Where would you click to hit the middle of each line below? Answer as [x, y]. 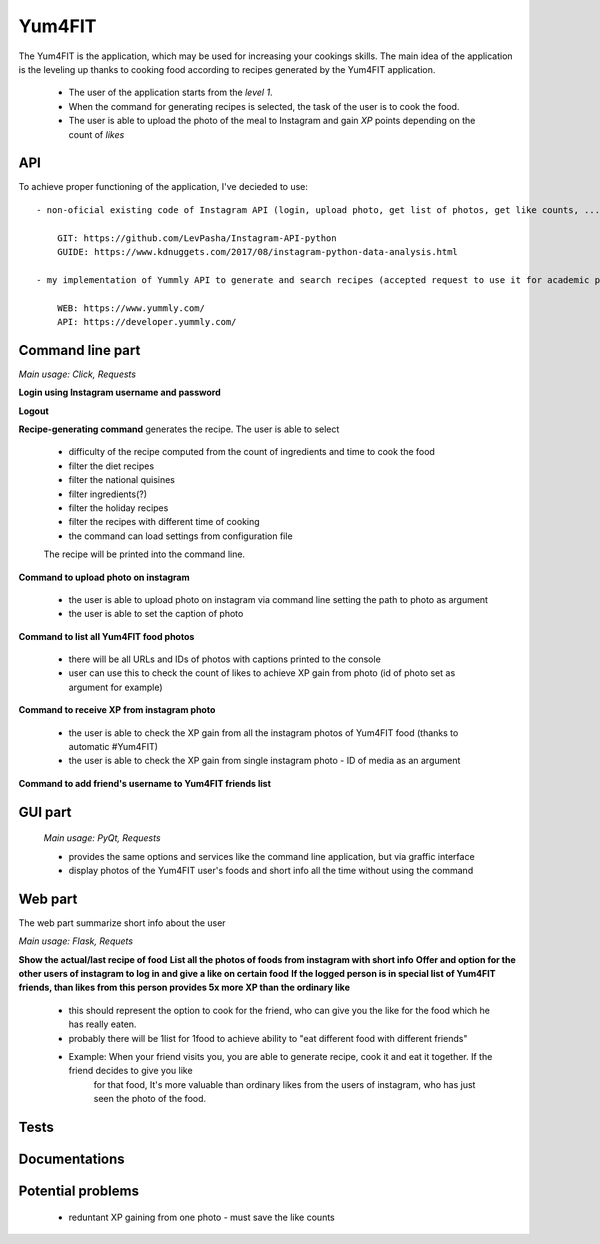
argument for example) [116, 687]
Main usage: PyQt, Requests [102, 838]
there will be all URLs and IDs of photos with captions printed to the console [225, 659]
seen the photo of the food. [150, 1099]
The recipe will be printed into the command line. [144, 554]
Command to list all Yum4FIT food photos [106, 636]
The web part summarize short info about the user [122, 922]
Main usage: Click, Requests [77, 374]
